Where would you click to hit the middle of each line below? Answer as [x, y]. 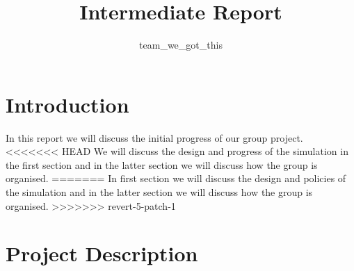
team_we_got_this [181, 45]
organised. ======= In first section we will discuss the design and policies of [176, 178]
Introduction [67, 104]
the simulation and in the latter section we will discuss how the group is [159, 192]
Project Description [102, 253]
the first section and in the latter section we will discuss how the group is [162, 164]
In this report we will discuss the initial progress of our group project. [154, 137]
